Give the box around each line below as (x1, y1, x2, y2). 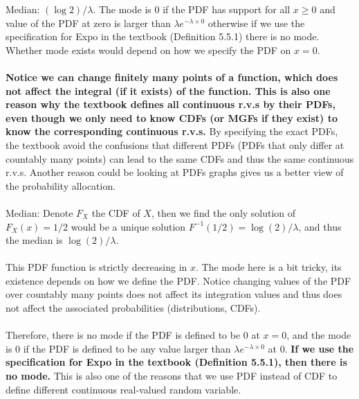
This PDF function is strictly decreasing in (6, 260, 187, 274)
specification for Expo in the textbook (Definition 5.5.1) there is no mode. (6, 29, 320, 44)
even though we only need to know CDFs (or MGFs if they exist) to (6, 110, 338, 125)
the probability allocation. (6, 178, 116, 193)
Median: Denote (6, 205, 73, 220)
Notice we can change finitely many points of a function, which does (6, 69, 338, 84)
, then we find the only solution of (151, 205, 296, 220)
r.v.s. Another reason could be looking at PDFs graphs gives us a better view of (6, 165, 344, 179)
